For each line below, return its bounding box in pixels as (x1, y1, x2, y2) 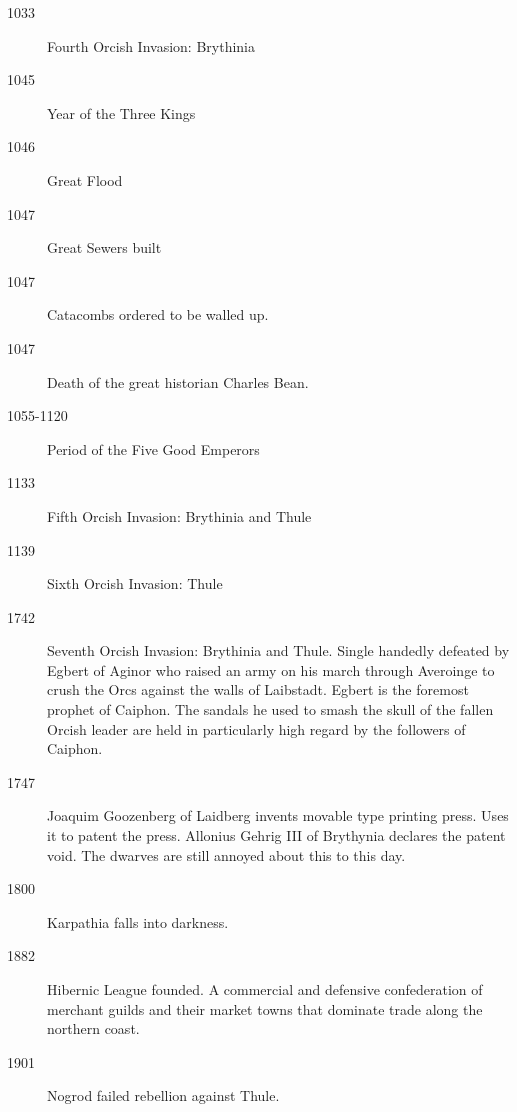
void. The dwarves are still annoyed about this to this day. (47, 844, 406, 865)
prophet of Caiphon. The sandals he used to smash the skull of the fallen (47, 699, 494, 720)
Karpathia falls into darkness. (47, 911, 229, 932)
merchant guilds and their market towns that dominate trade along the (47, 998, 483, 1019)
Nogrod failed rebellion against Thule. (47, 1085, 280, 1106)
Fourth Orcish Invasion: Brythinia (47, 35, 255, 56)
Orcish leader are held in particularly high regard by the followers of (47, 718, 466, 739)
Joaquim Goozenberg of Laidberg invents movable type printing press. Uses (47, 805, 509, 826)
